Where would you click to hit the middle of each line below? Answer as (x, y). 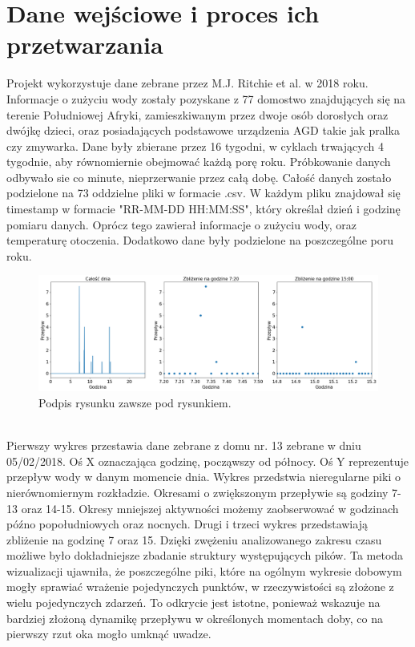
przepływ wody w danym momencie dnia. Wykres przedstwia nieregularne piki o (203, 477)
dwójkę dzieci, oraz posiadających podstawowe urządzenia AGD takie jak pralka (203, 130)
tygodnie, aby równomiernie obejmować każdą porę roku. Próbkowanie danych (199, 162)
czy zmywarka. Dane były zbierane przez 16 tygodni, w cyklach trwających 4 (195, 146)
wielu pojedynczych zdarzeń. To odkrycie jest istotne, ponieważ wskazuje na (193, 603)
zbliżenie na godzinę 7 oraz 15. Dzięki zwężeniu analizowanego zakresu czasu (194, 539)
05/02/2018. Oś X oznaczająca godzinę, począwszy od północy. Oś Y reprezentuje (207, 461)
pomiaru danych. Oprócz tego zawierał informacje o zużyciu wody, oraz (181, 224)
